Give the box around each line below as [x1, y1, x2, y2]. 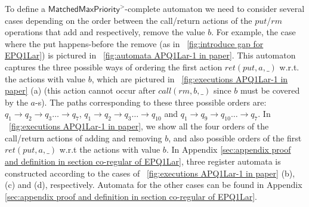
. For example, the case [211, 26, 296, 38]
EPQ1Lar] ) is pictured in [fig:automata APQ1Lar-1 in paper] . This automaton [5, 49, 296, 61]
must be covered [240, 84, 300, 97]
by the [5, 95, 28, 108]
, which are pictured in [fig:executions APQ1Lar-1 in [91, 72, 288, 85]
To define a [5, 2, 46, 14]
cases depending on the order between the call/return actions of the [5, 14, 252, 26]
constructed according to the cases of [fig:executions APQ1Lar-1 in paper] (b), [5, 166, 295, 179]
